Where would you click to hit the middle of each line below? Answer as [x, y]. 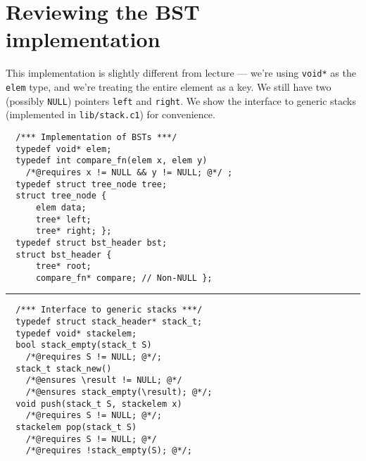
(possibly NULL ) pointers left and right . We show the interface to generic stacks [181, 100]
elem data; [61, 207]
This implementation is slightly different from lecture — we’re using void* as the [181, 73]
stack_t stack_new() [64, 368]
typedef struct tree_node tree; [91, 184]
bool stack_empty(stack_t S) [84, 345]
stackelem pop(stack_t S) [76, 428]
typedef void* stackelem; [76, 333]
